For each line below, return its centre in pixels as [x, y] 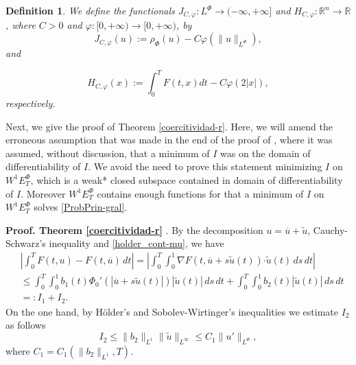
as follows [26, 325]
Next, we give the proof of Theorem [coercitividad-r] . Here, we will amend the [169, 126]
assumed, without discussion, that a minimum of [108, 153]
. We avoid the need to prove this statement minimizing [205, 166]
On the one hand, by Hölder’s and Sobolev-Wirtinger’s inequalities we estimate [172, 311]
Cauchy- [331, 229]
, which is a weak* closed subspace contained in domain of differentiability [187, 179]
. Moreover [43, 193]
